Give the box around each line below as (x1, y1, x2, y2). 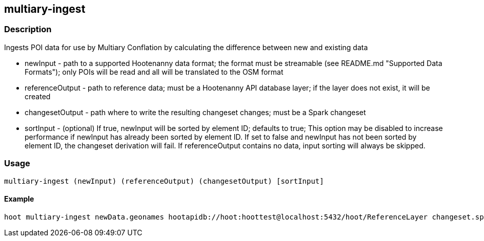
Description (4, 24, 52, 35)
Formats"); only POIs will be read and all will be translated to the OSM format (25, 67, 284, 76)
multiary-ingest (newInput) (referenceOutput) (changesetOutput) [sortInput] (4, 177, 324, 185)
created (25, 92, 51, 101)
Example (4, 194, 34, 204)
